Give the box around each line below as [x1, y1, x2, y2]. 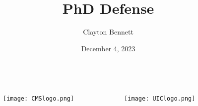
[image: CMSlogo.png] [3, 95, 74, 103]
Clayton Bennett [83, 27, 133, 37]
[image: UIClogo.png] [124, 95, 196, 103]
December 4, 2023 [81, 43, 135, 53]
